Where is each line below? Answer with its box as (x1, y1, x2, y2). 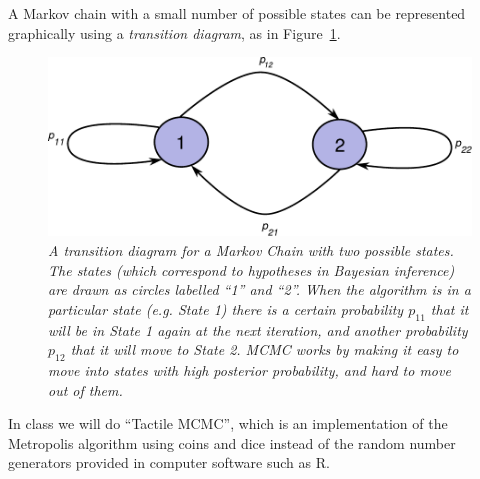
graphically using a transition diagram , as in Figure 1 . (8, 22, 341, 43)
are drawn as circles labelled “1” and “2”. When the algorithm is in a (48, 279, 471, 300)
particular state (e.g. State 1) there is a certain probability (48, 298, 404, 319)
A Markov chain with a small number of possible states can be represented (8, 3, 466, 23)
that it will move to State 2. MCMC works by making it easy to (70, 339, 459, 360)
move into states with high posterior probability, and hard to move (48, 359, 451, 380)
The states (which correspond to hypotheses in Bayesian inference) (48, 259, 455, 280)
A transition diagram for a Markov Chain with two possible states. (48, 239, 454, 260)
